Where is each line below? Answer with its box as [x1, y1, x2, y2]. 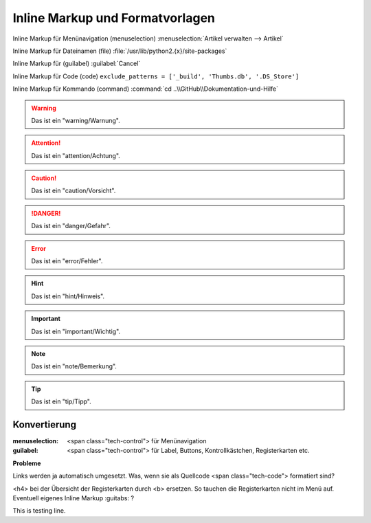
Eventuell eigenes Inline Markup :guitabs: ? [12, 494, 134, 502]
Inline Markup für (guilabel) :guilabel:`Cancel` [12, 59, 141, 68]
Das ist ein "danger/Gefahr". [31, 222, 111, 230]
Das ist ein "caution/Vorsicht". [31, 186, 116, 195]
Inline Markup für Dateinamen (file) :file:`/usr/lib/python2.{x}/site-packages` [12, 47, 227, 55]
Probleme [12, 459, 41, 467]
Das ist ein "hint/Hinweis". [31, 292, 105, 300]
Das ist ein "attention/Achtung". [31, 151, 120, 159]
